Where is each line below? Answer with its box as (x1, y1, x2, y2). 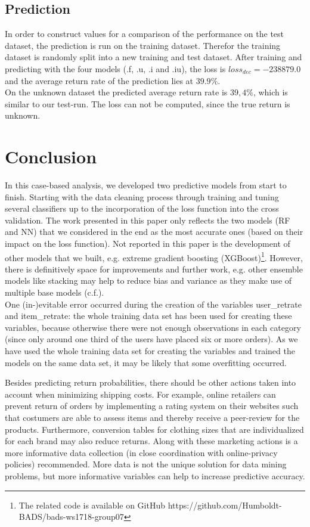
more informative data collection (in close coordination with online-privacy (5, 446, 278, 458)
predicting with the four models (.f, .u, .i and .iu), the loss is (5, 62, 226, 75)
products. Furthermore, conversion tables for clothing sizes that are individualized (5, 423, 304, 435)
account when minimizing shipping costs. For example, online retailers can (5, 387, 276, 400)
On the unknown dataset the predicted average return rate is (5, 86, 228, 98)
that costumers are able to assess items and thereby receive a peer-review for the (5, 411, 300, 424)
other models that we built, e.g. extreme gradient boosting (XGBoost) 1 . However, (5, 249, 303, 263)
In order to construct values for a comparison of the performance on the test (5, 27, 284, 40)
